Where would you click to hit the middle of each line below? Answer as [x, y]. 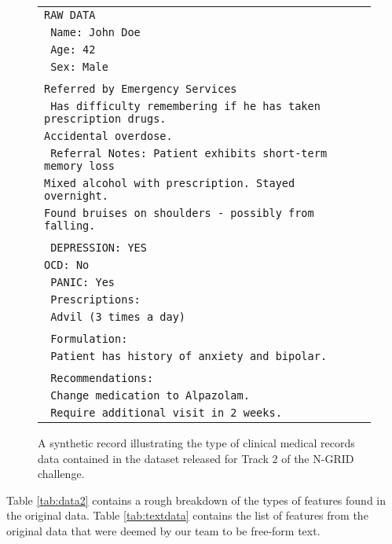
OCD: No [67, 265]
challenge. [61, 474]
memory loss [80, 166]
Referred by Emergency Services [141, 89]
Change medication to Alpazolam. [150, 395]
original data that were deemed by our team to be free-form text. [163, 530]
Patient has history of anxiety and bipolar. [189, 356]
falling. [70, 226]
